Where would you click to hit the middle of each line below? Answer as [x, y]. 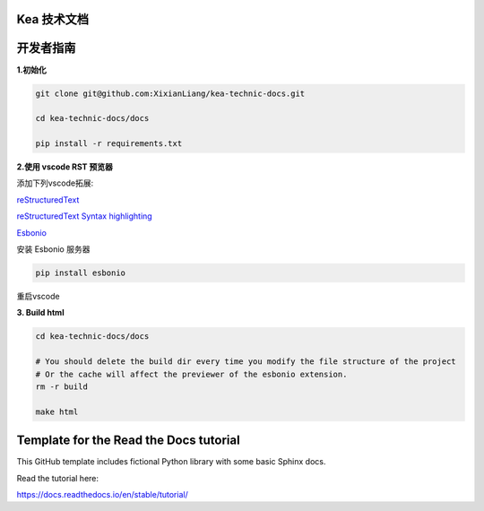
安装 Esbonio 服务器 [53, 249]
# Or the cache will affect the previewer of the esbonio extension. [191, 374]
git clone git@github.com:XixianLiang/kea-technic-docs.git [170, 93]
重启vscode [38, 296]
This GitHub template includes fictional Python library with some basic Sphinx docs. [171, 462]
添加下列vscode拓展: [55, 183]
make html [57, 411]
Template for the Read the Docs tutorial [129, 441]
